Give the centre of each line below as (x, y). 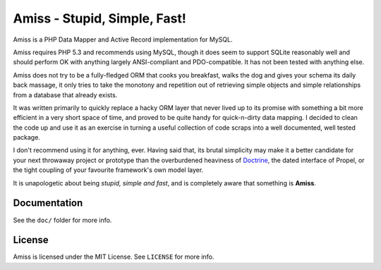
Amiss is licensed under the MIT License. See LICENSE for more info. (114, 257)
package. (26, 137)
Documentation (48, 203)
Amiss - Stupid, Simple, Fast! (99, 18)
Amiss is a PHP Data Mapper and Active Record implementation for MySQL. (123, 39)
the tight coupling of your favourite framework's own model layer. (108, 170)
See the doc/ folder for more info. (62, 220)
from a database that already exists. (65, 94)
